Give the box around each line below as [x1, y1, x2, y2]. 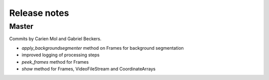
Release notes [9, 7, 69, 18]
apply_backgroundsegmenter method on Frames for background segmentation [21, 45, 184, 51]
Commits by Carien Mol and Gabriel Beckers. [9, 36, 102, 42]
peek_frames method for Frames [21, 59, 89, 65]
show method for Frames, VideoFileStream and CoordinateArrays [21, 66, 156, 72]
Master [9, 22, 33, 31]
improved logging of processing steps [21, 52, 100, 58]
